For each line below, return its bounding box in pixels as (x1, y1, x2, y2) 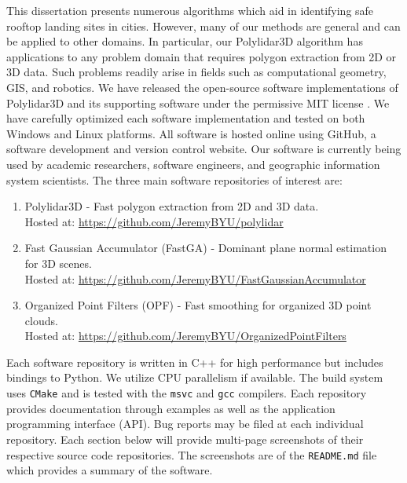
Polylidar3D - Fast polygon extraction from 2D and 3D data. (24, 198, 319, 214)
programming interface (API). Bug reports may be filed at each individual (6, 415, 364, 432)
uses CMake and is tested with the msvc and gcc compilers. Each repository (6, 385, 367, 401)
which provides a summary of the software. (6, 462, 213, 478)
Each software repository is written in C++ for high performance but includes (6, 353, 383, 370)
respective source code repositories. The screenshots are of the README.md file (6, 446, 377, 463)
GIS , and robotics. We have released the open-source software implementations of (6, 79, 398, 95)
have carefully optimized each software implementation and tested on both (6, 110, 365, 126)
